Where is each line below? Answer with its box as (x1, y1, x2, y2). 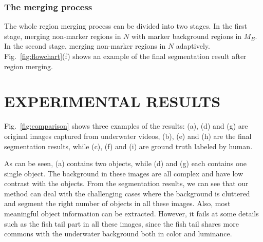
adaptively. (176, 41, 210, 51)
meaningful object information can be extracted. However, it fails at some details (4, 208, 259, 219)
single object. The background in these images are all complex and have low (4, 168, 243, 178)
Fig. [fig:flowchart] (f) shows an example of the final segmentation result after (4, 51, 247, 61)
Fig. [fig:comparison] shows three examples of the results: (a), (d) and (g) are (4, 120, 248, 131)
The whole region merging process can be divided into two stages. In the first (4, 21, 248, 31)
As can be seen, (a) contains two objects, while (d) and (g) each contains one (4, 158, 247, 169)
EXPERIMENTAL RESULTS (4, 91, 221, 112)
